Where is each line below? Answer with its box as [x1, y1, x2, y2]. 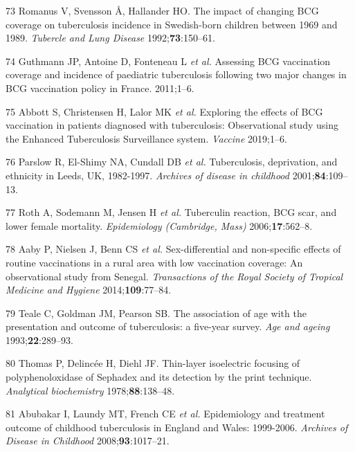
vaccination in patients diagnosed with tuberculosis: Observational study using [6, 118, 338, 132]
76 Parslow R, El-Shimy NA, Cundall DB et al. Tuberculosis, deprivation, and [6, 154, 338, 169]
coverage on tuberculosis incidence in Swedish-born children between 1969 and [6, 17, 338, 31]
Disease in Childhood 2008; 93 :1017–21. [6, 433, 170, 448]
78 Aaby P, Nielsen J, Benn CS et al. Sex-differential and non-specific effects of [6, 242, 341, 256]
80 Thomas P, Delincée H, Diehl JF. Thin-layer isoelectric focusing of [6, 356, 300, 370]
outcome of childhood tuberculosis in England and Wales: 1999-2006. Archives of [6, 419, 348, 434]
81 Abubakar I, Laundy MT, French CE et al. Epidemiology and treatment [6, 406, 325, 421]
